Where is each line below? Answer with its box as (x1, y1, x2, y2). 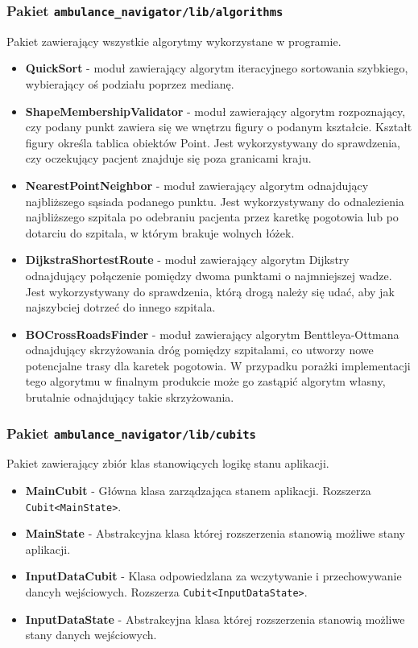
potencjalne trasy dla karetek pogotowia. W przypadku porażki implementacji (25, 357, 411, 374)
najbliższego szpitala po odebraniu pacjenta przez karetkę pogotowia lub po (25, 208, 399, 225)
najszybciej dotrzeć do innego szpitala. (25, 299, 216, 316)
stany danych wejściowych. (25, 626, 157, 643)
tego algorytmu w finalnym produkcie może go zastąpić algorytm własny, (25, 373, 386, 390)
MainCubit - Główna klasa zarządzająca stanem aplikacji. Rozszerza (25, 482, 371, 499)
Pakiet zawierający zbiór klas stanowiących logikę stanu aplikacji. (6, 455, 329, 472)
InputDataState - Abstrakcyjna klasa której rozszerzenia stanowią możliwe (25, 610, 405, 627)
